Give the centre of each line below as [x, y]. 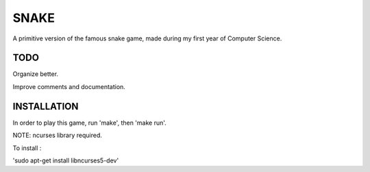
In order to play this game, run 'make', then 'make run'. [90, 123]
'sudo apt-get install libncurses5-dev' [66, 160]
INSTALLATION [46, 106]
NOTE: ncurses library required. [57, 135]
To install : [27, 148]
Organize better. [35, 74]
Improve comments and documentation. [69, 86]
